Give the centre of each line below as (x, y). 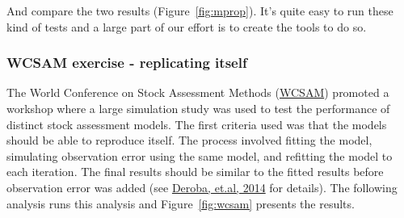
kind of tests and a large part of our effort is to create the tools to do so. (187, 26)
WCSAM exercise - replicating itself (127, 63)
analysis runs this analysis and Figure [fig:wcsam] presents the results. (181, 203)
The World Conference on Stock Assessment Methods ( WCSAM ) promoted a (198, 92)
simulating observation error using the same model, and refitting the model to (200, 155)
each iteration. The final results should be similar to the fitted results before (195, 172)
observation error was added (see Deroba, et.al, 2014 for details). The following (202, 187)
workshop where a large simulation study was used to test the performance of (198, 108)
